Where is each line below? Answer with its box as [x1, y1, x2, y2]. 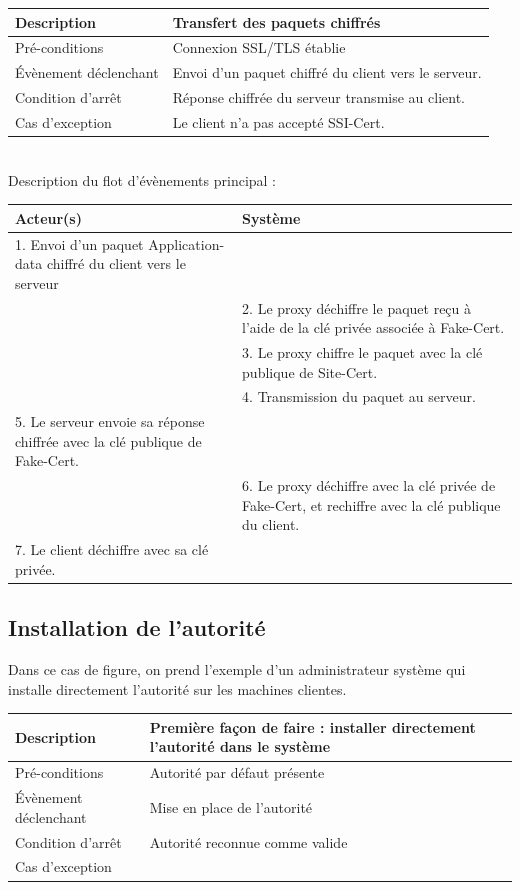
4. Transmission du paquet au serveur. [242, 386, 476, 407]
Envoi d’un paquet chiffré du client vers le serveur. [172, 62, 482, 83]
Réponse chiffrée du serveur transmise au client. [172, 87, 465, 108]
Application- [148, 233, 225, 254]
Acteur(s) [15, 207, 82, 228]
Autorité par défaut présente [149, 762, 325, 783]
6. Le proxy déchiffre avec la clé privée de [242, 475, 496, 496]
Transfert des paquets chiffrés [172, 11, 381, 32]
